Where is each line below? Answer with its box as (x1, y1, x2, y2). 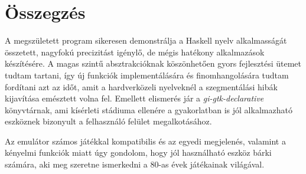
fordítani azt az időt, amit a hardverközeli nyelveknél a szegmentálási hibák (5, 80, 278, 93)
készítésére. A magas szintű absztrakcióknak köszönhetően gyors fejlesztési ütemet (5, 57, 301, 70)
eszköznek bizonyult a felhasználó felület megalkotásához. (5, 115, 212, 127)
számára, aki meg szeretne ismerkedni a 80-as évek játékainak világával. (5, 158, 265, 170)
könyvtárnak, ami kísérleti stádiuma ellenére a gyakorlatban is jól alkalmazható (5, 103, 292, 116)
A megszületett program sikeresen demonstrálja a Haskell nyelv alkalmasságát (5, 34, 287, 47)
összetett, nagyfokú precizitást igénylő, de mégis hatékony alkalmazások (5, 45, 265, 58)
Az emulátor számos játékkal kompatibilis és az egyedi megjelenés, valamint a (5, 134, 286, 147)
